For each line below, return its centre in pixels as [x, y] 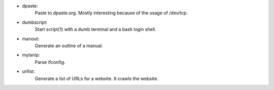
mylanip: [31, 55]
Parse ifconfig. [50, 62]
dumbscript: [35, 22]
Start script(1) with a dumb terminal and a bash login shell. [96, 29]
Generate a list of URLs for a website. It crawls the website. [96, 78]
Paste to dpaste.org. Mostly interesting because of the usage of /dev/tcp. [111, 13]
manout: [31, 38]
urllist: [28, 71]
